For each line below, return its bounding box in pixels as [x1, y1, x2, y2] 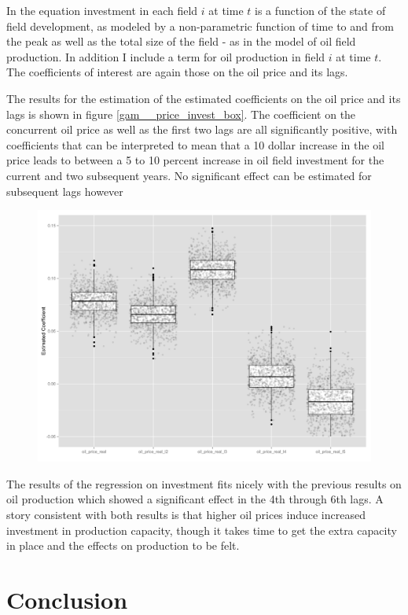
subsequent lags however [6, 182, 123, 199]
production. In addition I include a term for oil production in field [6, 48, 325, 64]
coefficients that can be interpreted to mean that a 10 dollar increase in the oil [6, 136, 384, 153]
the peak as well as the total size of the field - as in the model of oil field [6, 33, 356, 50]
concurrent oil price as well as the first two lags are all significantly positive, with [6, 121, 398, 138]
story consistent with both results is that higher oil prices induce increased [6, 506, 366, 522]
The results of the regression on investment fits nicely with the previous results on [6, 475, 402, 492]
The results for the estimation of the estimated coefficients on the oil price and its [6, 90, 401, 106]
